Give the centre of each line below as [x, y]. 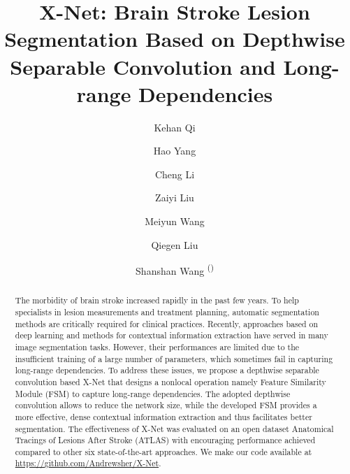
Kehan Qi [175, 127]
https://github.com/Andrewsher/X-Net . [88, 463]
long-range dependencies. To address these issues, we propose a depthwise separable [167, 370]
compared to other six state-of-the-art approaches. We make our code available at [163, 451]
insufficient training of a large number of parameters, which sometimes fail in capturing [174, 358]
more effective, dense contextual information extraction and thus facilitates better [163, 416]
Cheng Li [175, 174]
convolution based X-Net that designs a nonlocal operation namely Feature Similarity [170, 381]
